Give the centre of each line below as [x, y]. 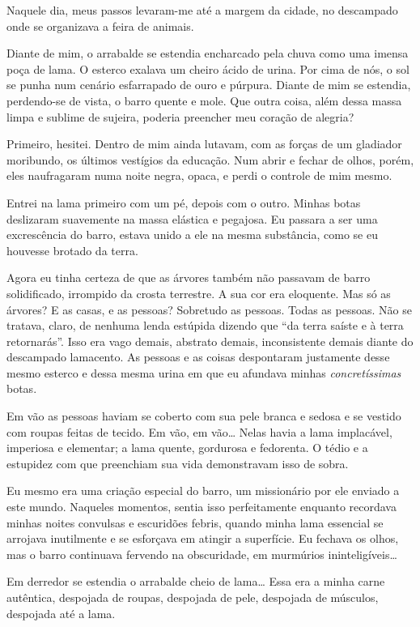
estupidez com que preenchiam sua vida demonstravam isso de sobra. [178, 463]
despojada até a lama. [61, 613]
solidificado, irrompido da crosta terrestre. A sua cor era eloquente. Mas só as [199, 293]
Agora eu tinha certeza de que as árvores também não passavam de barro [189, 277]
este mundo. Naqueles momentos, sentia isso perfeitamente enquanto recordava [202, 507]
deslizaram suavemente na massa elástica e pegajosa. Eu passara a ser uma [192, 218]
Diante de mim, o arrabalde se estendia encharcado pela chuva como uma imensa [208, 53]
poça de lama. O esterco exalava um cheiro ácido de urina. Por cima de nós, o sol [208, 68]
